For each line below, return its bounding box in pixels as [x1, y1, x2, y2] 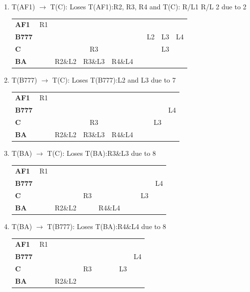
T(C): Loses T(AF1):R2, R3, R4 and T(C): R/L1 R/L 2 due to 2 [50, 1, 247, 11]
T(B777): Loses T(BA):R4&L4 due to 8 [47, 221, 166, 231]
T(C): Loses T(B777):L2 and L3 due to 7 [52, 74, 176, 85]
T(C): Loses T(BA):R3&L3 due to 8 [47, 147, 156, 158]
